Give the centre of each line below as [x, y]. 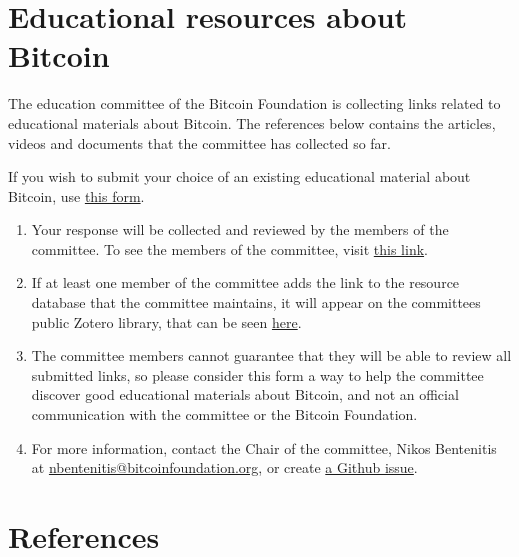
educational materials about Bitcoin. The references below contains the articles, [252, 122]
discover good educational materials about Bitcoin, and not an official [245, 394]
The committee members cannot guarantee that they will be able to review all [271, 355]
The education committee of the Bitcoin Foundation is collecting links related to [254, 103]
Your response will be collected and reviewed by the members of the [240, 229]
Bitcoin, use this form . [76, 195]
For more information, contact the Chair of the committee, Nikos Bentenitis [264, 447]
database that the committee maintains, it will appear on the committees [256, 302]
